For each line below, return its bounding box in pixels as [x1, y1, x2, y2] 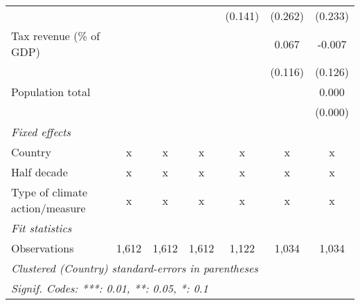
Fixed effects [11, 124, 71, 140]
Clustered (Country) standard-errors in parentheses [11, 260, 258, 276]
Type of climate [11, 184, 88, 200]
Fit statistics [11, 220, 72, 236]
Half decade [11, 164, 68, 180]
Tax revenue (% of [11, 28, 100, 44]
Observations [11, 240, 74, 256]
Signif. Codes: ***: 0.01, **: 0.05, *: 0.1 [11, 280, 208, 296]
